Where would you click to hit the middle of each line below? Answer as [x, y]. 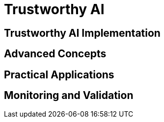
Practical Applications [59, 74]
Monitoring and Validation [69, 96]
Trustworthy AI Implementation [82, 33]
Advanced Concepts [55, 54]
